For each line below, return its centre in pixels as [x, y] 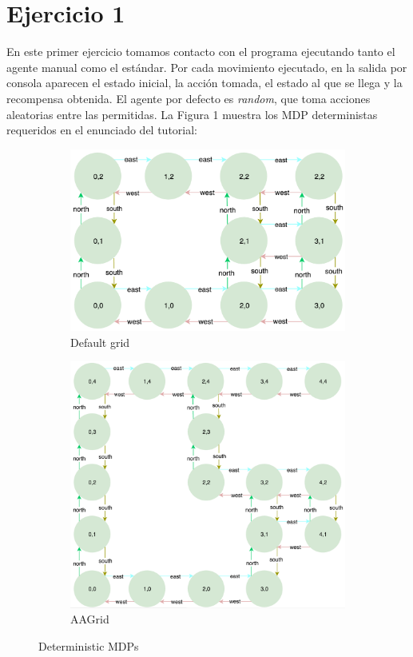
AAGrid [90, 619]
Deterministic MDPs [89, 645]
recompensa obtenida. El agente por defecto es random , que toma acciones [189, 98]
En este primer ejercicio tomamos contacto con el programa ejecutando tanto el [201, 52]
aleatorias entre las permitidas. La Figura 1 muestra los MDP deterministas [192, 114]
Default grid [100, 342]
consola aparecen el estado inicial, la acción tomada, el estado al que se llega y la [205, 83]
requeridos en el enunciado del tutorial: [102, 130]
